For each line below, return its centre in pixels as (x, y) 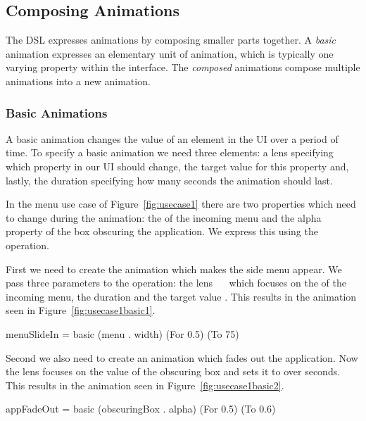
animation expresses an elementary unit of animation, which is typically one (170, 53)
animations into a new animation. (78, 81)
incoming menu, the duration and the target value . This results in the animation (181, 296)
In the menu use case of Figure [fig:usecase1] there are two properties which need (181, 204)
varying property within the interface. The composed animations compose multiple (183, 67)
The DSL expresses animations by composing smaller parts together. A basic (171, 40)
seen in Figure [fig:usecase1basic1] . (81, 310)
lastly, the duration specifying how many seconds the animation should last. (169, 180)
